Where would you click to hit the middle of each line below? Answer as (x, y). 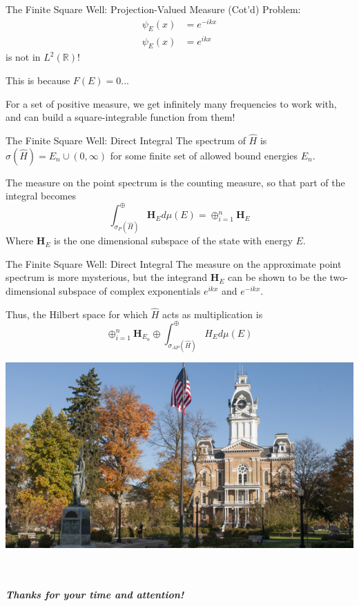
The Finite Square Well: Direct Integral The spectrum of (126, 140)
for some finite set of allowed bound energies (204, 155)
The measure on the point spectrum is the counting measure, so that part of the (175, 182)
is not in (23, 57)
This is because (38, 80)
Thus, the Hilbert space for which (77, 314)
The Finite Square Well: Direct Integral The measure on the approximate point (174, 263)
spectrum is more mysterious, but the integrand (107, 277)
